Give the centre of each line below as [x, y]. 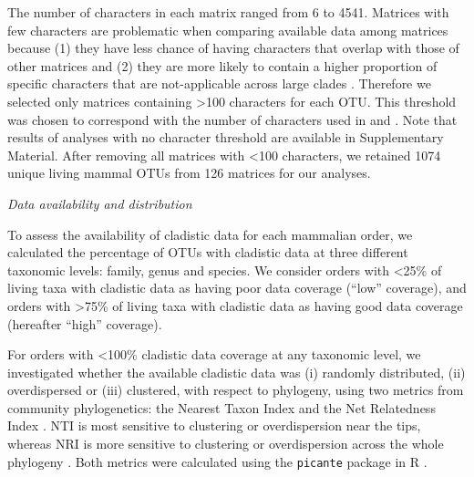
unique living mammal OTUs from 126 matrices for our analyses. [189, 173]
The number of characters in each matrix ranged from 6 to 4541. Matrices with [228, 12]
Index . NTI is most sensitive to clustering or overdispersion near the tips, [214, 425]
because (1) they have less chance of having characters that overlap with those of [233, 48]
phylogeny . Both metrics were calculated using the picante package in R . [217, 461]
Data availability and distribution [100, 203]
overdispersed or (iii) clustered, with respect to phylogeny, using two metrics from [236, 390]
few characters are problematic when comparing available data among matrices [228, 30]
